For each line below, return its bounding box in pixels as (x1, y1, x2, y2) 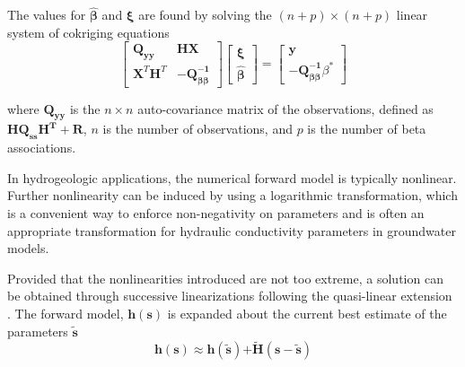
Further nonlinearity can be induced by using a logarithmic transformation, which (7, 186, 458, 205)
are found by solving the (138, 5, 272, 24)
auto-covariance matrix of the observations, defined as (137, 99, 434, 118)
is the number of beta (307, 119, 426, 138)
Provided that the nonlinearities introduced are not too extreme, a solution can (7, 268, 443, 287)
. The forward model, (7, 303, 124, 322)
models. (7, 239, 49, 258)
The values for (7, 5, 86, 24)
